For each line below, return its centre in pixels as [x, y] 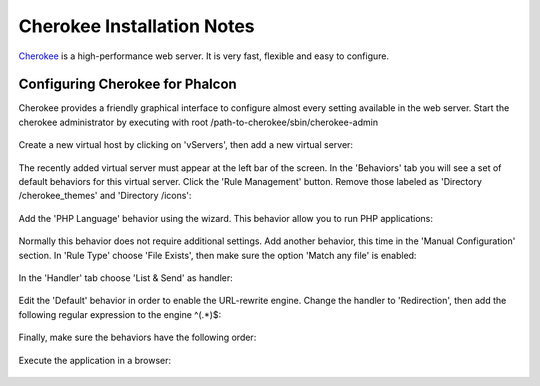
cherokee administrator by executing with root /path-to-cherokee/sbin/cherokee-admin [198, 122]
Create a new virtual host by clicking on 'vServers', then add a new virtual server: [186, 145]
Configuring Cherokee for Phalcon [127, 84]
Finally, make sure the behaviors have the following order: [137, 337]
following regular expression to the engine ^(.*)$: [120, 314]
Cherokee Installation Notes [136, 26]
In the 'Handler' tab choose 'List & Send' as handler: [126, 277]
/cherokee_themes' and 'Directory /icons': [105, 196]
